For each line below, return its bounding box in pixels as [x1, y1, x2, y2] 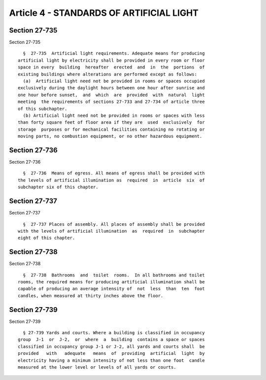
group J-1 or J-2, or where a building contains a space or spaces [18, 337, 205, 343]
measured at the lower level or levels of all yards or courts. [18, 365, 177, 370]
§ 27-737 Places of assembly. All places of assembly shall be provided [23, 221, 205, 227]
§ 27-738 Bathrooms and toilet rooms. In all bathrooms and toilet [23, 272, 205, 278]
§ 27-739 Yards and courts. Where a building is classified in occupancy [23, 330, 205, 336]
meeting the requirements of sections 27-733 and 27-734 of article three [18, 99, 205, 104]
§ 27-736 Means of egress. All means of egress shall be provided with [23, 171, 205, 176]
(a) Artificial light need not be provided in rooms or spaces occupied [23, 78, 205, 84]
